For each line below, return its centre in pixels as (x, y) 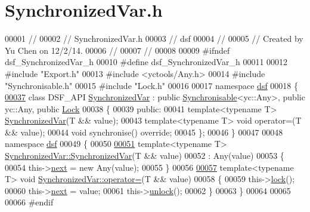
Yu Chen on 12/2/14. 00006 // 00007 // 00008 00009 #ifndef (117, 50)
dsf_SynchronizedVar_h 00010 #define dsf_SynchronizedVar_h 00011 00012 (146, 62)
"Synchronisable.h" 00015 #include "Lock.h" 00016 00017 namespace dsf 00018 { (152, 85)
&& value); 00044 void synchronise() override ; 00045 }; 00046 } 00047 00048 (144, 132)
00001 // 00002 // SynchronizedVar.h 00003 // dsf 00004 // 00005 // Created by (154, 39)
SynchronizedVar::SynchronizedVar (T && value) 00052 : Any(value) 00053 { (145, 156)
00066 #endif (29, 202)
